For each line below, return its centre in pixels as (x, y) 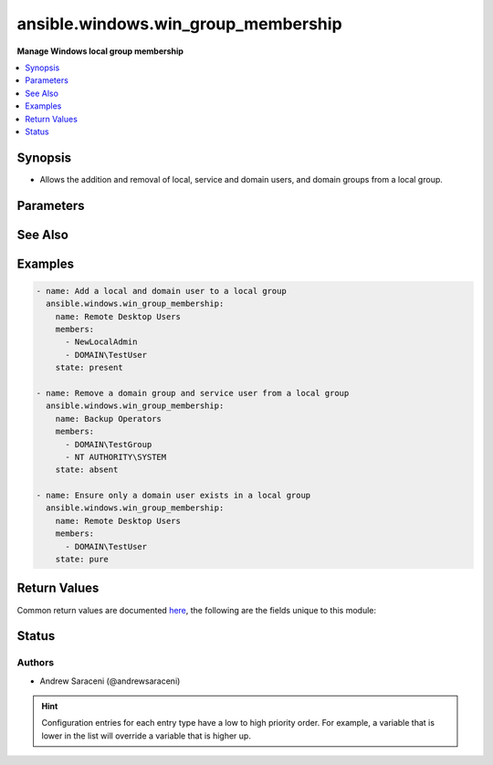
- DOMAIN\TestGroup (109, 444)
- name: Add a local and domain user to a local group (161, 291)
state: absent (87, 470)
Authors (36, 663)
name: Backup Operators (108, 419)
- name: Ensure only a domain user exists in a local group (173, 496)
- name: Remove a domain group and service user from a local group (193, 393)
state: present (89, 368)
